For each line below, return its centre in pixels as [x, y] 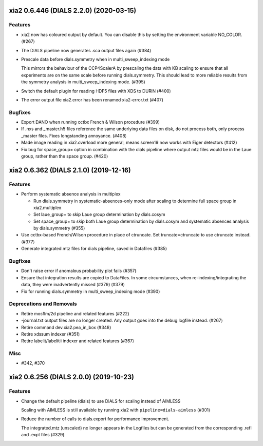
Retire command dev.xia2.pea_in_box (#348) [66, 327]
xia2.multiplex [47, 208]
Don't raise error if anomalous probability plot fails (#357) [79, 271]
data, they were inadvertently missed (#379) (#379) [73, 285]
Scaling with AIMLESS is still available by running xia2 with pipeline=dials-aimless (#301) [116, 410]
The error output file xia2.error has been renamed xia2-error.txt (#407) [92, 99]
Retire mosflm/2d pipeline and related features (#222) [75, 313]
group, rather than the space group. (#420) [65, 156]
